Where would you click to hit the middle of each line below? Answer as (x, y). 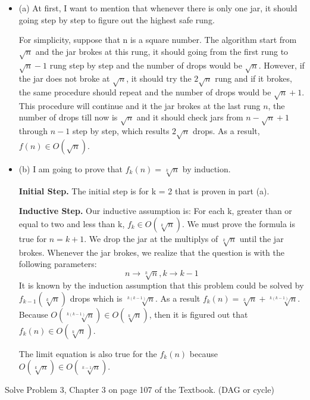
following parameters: (58, 264)
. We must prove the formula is (239, 223)
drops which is (96, 298)
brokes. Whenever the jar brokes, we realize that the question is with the (151, 252)
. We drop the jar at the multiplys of (151, 238)
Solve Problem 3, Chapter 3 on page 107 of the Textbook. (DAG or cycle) (140, 390)
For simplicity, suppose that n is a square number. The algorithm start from (158, 40)
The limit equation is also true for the (88, 353)
